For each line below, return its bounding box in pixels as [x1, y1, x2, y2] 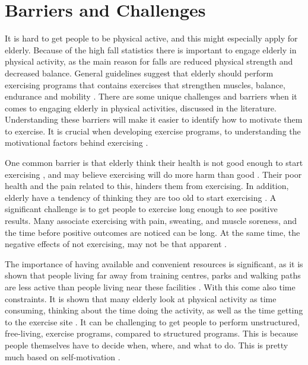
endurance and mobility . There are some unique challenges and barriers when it [5, 90, 297, 103]
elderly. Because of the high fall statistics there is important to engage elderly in [5, 43, 297, 56]
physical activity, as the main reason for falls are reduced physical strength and [5, 55, 293, 68]
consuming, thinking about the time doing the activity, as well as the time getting [5, 304, 303, 316]
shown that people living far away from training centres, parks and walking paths [5, 269, 301, 281]
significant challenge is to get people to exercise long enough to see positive [5, 203, 278, 215]
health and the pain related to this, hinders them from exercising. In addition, [5, 180, 289, 192]
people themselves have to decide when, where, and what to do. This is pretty [5, 338, 288, 351]
